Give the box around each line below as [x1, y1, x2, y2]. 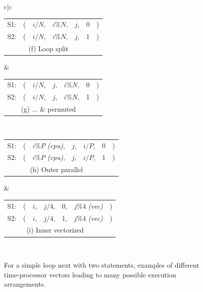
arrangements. [4, 279, 46, 289]
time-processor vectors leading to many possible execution [4, 269, 176, 279]
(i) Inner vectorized [26, 225, 84, 235]
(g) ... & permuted [21, 104, 76, 114]
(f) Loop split [28, 43, 68, 54]
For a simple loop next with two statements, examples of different [4, 260, 200, 270]
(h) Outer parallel [30, 164, 83, 175]
